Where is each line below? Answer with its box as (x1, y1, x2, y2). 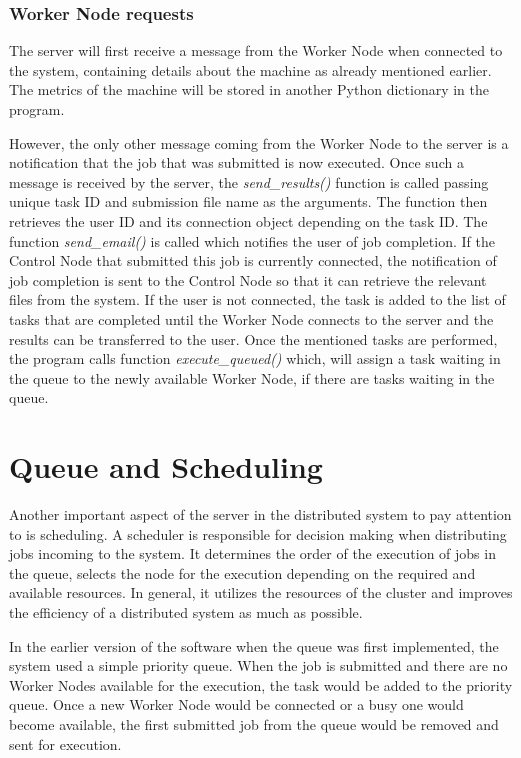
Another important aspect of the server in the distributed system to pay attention (9, 504, 512, 525)
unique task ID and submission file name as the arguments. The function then (9, 191, 488, 212)
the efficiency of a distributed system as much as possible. (9, 602, 363, 622)
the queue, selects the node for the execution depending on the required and (9, 562, 476, 583)
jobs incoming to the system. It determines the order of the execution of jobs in (9, 543, 496, 564)
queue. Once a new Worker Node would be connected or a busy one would (9, 694, 464, 715)
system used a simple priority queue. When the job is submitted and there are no (9, 655, 508, 676)
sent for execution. (9, 733, 122, 754)
